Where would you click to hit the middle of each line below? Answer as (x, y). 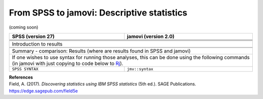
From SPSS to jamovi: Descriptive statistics (98, 13)
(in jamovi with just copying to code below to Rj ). (68, 63)
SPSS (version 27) (33, 36)
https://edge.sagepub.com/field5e (43, 91)
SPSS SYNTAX (25, 69)
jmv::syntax (140, 69)
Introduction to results (37, 44)
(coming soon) (24, 27)
